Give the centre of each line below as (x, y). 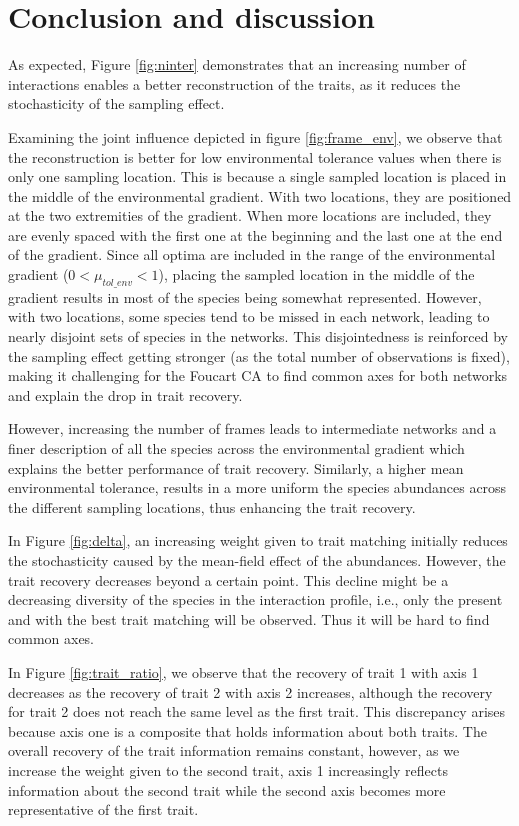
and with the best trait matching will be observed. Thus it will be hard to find (249, 618)
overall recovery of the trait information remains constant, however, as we (234, 750)
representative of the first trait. (103, 809)
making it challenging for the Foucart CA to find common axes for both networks (258, 375)
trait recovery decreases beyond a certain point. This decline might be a (228, 579)
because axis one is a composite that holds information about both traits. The (247, 730)
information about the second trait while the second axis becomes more (227, 789)
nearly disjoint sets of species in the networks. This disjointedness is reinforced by (258, 336)
